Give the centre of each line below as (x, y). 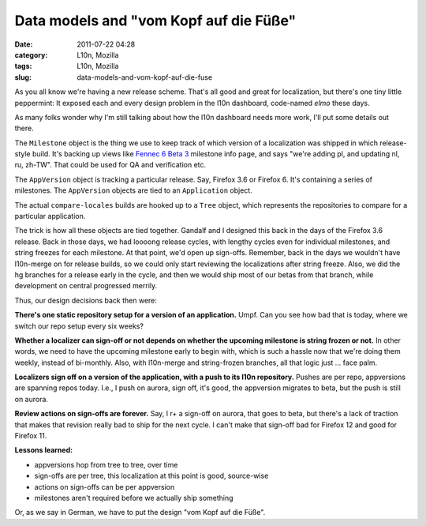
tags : (23, 66)
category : (31, 54)
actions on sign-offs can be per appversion (105, 487)
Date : (24, 44)
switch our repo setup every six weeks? (79, 326)
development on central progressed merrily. (86, 286)
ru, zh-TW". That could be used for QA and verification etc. (110, 165)
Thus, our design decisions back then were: (86, 300)
